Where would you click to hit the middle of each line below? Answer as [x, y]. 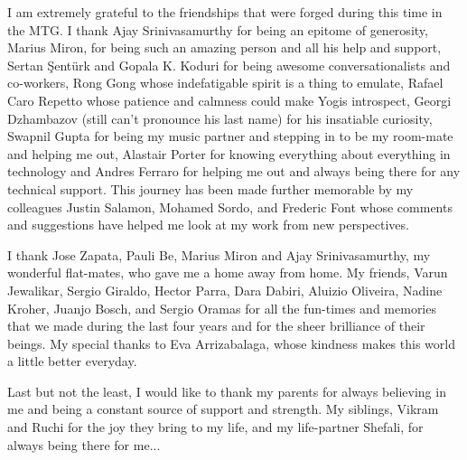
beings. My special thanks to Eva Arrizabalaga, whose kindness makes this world [231, 343]
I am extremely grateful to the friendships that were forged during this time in [225, 12]
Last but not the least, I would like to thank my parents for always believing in [227, 391]
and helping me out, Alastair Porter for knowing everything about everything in [229, 153]
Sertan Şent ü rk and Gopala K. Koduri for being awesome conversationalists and [229, 65]
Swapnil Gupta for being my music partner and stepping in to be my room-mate [230, 136]
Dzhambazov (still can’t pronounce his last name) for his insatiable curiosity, [220, 118]
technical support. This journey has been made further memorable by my [210, 188]
